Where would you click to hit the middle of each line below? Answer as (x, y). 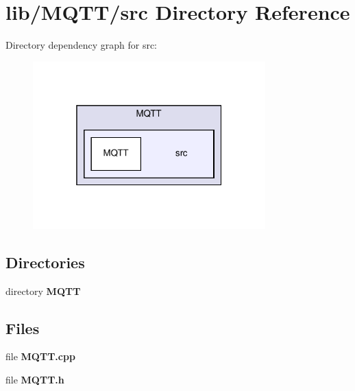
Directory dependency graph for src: (81, 45)
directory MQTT (43, 291)
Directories (45, 262)
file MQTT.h (35, 379)
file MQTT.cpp (40, 356)
